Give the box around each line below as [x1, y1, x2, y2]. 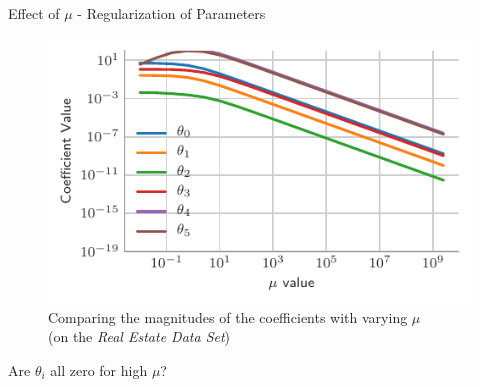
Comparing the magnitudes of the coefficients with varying [48, 306, 408, 327]
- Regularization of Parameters [77, 3, 266, 23]
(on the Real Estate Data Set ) [48, 326, 231, 347]
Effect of [8, 3, 60, 23]
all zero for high [50, 359, 148, 380]
